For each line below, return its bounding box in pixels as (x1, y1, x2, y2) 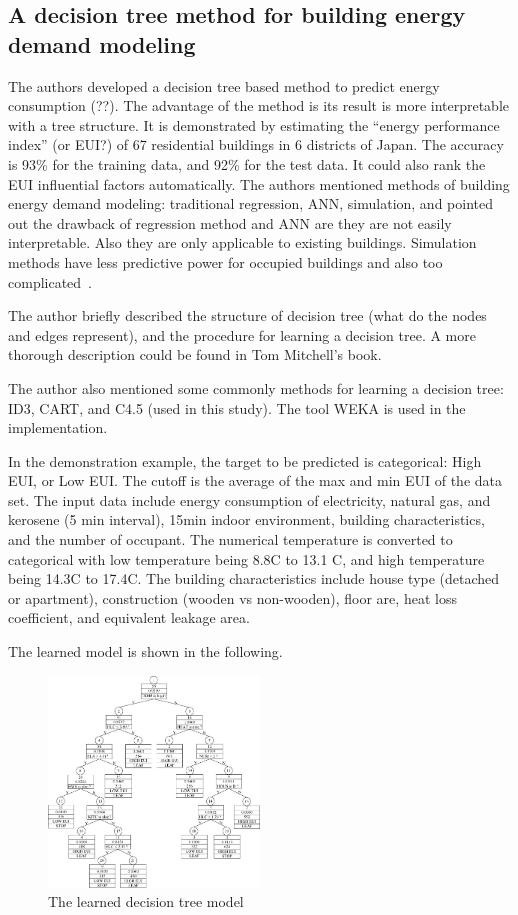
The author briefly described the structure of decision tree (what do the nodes (8, 305, 487, 326)
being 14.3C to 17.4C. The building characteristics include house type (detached (8, 568, 500, 589)
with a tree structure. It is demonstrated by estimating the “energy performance (8, 114, 500, 135)
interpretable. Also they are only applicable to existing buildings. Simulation (8, 232, 477, 253)
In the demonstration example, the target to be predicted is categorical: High (8, 450, 482, 471)
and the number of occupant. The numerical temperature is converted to (8, 529, 453, 550)
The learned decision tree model (48, 891, 244, 912)
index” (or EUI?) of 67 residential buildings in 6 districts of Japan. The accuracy (8, 134, 504, 155)
